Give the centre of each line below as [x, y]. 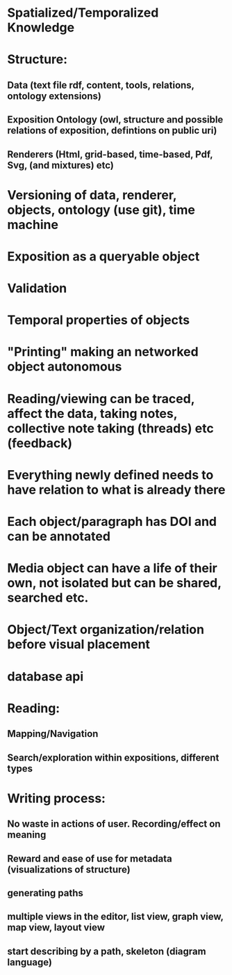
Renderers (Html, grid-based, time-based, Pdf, [110, 154]
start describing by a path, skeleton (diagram [107, 951]
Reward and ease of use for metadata [90, 858]
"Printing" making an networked [103, 352]
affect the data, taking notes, [92, 413]
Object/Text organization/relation [106, 630]
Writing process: [57, 798]
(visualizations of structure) [69, 869]
